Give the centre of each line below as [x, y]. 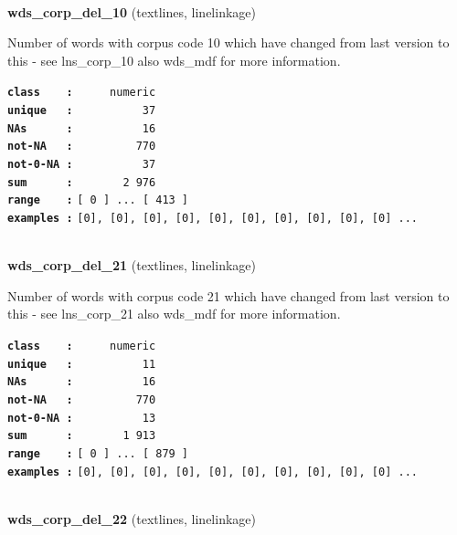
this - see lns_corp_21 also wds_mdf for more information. [174, 314]
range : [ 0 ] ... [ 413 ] [98, 200]
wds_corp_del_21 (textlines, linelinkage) [132, 265]
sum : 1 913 [82, 436]
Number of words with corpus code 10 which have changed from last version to [228, 42]
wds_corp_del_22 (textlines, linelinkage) [132, 518]
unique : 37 [82, 111]
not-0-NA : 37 [82, 164]
